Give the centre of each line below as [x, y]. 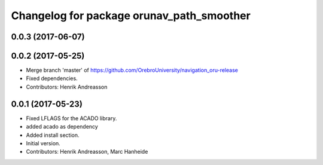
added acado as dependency [62, 127]
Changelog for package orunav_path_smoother [131, 16]
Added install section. [53, 135]
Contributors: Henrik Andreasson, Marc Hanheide [87, 152]
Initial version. [43, 143]
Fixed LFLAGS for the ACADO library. [71, 118]
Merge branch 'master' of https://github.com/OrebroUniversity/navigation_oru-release [132, 70]
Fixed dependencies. [52, 78]
